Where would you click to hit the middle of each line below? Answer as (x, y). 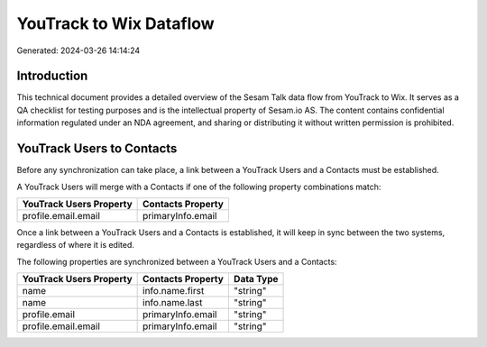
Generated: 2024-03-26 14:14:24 (78, 50)
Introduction (52, 76)
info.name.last (173, 303)
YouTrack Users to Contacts (97, 149)
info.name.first (174, 291)
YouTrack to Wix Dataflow (116, 23)
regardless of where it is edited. (76, 245)
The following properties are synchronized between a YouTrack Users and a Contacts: (177, 261)
